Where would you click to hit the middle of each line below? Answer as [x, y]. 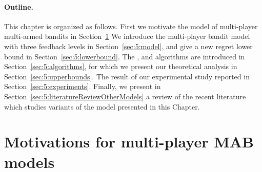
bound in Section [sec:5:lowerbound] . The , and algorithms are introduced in [125, 56]
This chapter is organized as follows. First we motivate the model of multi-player [131, 26]
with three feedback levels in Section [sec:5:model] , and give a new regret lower [128, 46]
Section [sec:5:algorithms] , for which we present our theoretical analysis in [121, 66]
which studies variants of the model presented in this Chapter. [102, 106]
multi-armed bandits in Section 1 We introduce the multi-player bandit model [127, 36]
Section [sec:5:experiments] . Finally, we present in [83, 86]
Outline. [19, 6]
